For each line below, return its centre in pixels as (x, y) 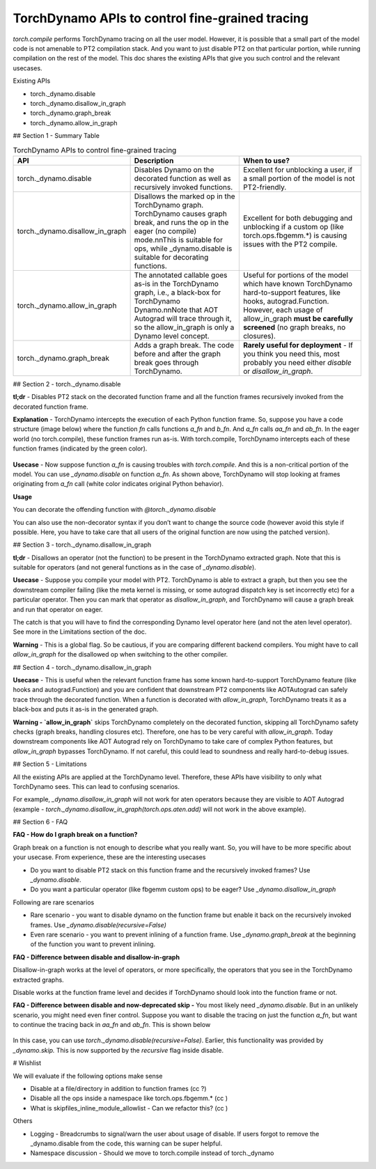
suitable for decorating (171, 257)
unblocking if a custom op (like (293, 226)
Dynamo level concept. (172, 336)
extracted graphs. (38, 980)
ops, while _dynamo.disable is (183, 249)
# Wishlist (27, 1063)
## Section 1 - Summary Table (56, 136)
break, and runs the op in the (181, 222)
